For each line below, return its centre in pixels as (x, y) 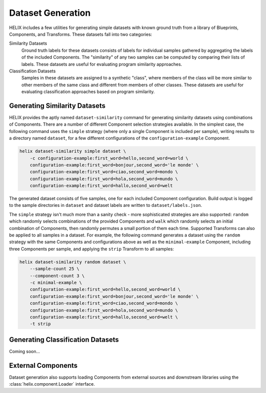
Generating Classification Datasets (64, 340)
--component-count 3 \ (57, 276)
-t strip (40, 324)
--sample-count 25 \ (55, 269)
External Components (43, 365)
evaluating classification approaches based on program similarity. (88, 92)
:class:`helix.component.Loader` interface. (52, 384)
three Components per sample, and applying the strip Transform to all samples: (92, 249)
